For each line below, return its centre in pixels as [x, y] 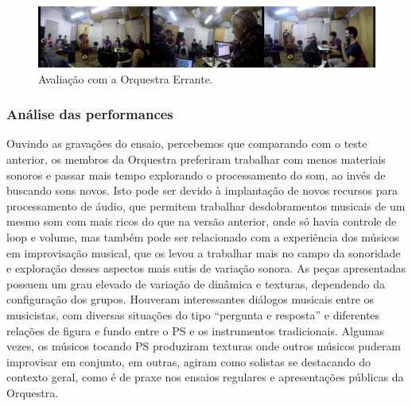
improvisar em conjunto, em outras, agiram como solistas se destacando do [189, 361]
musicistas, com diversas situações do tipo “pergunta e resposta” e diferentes [193, 314]
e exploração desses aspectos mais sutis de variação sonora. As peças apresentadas [206, 268]
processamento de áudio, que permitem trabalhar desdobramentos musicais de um [206, 205]
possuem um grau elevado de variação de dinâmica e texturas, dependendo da [196, 283]
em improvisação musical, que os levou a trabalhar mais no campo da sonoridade [204, 252]
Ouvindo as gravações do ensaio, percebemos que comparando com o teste [187, 143]
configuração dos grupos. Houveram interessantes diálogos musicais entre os [190, 299]
